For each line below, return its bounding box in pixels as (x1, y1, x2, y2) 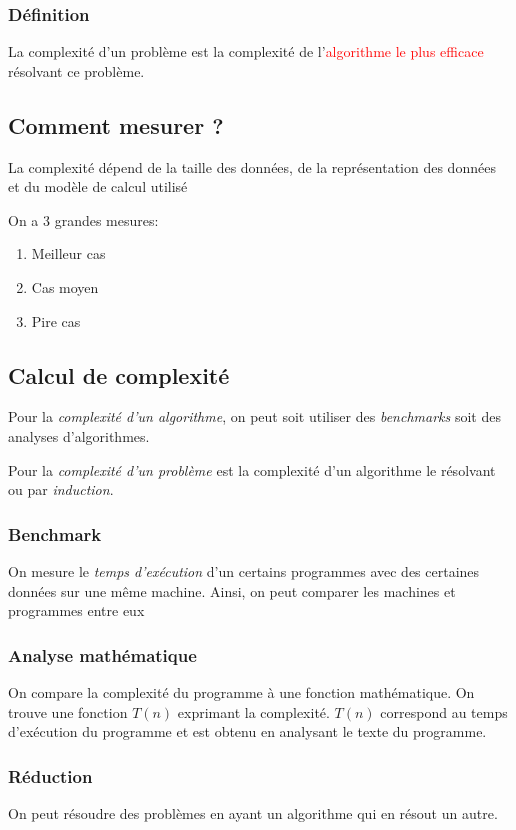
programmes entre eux (8, 600, 145, 621)
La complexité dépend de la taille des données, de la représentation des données (8, 156, 496, 177)
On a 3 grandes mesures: (8, 209, 159, 230)
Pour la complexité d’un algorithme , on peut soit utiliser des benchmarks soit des (8, 406, 501, 427)
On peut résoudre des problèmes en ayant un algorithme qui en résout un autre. (8, 802, 498, 823)
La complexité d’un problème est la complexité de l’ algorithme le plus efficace (8, 41, 484, 62)
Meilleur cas (31, 243, 106, 264)
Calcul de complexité (8, 359, 230, 390)
